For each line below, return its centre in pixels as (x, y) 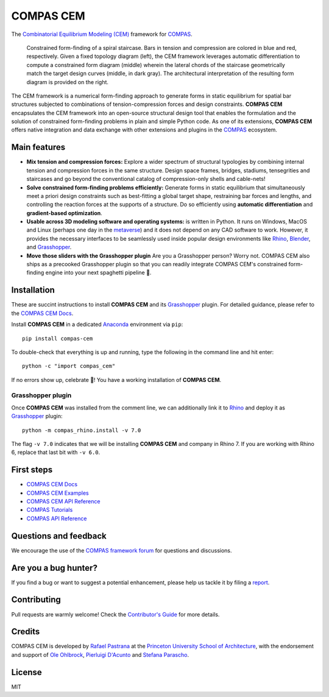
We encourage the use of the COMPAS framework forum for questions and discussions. (122, 550)
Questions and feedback (59, 536)
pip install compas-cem (58, 338)
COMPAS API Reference (57, 518)
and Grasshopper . (49, 247)
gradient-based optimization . (65, 213)
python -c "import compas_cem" (69, 366)
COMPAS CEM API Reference (63, 501)
